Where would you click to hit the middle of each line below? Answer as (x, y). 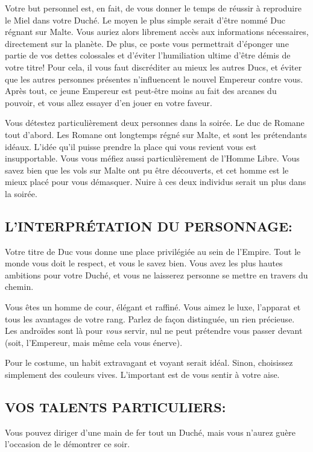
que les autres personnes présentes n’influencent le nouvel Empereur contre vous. (154, 79)
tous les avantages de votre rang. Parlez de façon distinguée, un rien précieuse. (150, 319)
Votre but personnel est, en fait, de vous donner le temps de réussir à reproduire (153, 8)
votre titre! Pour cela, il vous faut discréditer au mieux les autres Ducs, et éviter (153, 67)
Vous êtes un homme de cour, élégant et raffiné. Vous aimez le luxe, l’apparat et (153, 307)
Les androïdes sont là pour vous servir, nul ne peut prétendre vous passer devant (154, 331)
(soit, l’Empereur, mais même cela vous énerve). (94, 342)
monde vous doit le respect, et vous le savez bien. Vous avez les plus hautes (144, 263)
